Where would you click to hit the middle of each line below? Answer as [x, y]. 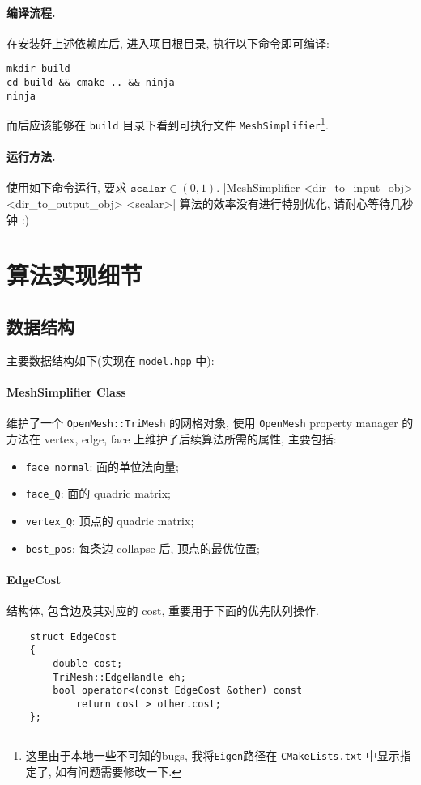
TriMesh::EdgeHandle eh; [119, 677]
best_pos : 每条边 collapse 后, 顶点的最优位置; [142, 547]
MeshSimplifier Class [66, 392]
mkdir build [38, 69]
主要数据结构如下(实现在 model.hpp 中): [111, 360]
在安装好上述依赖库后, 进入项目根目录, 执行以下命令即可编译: [168, 42]
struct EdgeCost [73, 636]
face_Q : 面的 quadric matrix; [98, 493]
